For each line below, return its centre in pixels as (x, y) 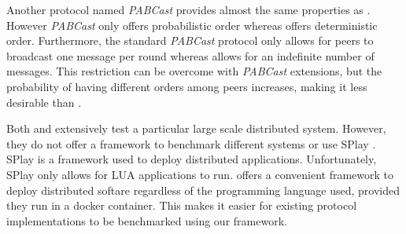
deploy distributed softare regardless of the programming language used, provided (203, 190)
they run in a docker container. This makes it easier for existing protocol (182, 205)
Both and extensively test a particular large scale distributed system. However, (196, 128)
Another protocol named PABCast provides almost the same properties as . (188, 9)
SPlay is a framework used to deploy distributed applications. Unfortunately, (192, 159)
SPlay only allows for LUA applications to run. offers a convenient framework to (200, 174)
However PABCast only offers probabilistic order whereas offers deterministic (192, 25)
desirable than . (44, 102)
